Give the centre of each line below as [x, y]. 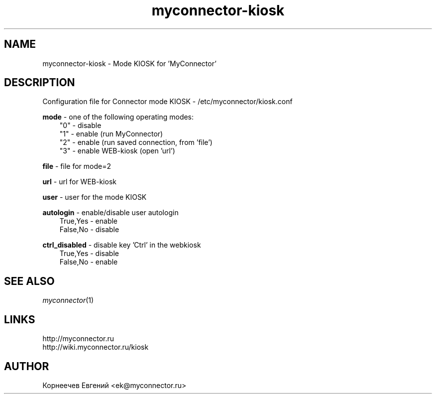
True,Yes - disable [89, 254]
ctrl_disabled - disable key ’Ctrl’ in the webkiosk [122, 245]
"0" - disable [80, 126]
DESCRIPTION [40, 83]
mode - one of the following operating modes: [118, 117]
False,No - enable [89, 262]
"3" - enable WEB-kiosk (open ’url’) [117, 151]
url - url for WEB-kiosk [79, 182]
